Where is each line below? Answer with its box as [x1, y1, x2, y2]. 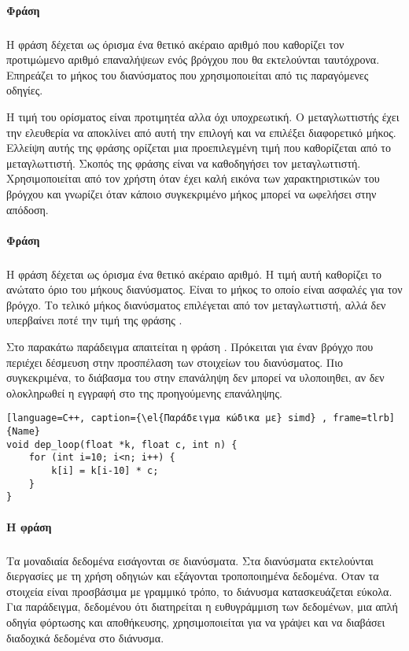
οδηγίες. [6, 82, 43, 98]
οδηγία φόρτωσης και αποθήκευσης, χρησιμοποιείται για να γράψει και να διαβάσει [6, 613, 385, 630]
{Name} [6, 426, 40, 438]
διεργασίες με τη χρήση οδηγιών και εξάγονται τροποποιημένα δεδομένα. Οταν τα [6, 568, 379, 584]
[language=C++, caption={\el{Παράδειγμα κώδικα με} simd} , [6, 412, 328, 424]
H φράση [6, 518, 52, 534]
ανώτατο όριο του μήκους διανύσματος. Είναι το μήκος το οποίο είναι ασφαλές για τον [6, 281, 403, 298]
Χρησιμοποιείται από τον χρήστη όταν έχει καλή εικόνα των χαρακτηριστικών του [6, 170, 380, 187]
